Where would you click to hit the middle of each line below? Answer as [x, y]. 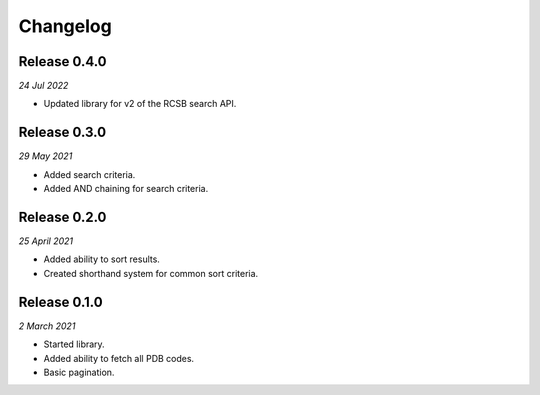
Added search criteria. [89, 174]
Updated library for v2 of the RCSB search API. [140, 104]
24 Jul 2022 [43, 86]
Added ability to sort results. [101, 259]
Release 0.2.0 [62, 216]
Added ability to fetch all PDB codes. [119, 358]
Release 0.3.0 [62, 132]
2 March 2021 [47, 326]
